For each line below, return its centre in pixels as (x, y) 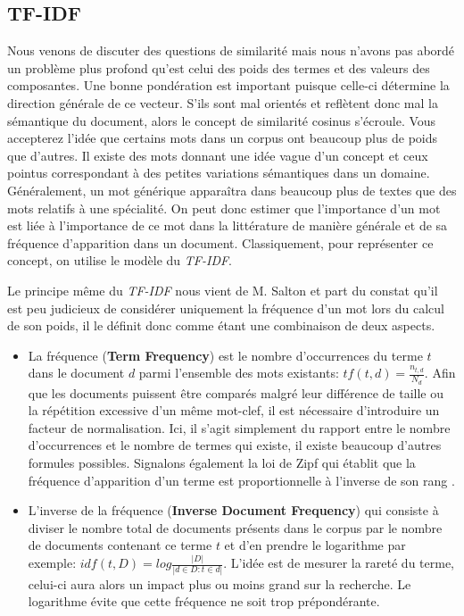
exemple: (52, 563)
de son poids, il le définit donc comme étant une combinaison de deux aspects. (221, 325)
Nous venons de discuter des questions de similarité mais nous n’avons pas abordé (231, 50)
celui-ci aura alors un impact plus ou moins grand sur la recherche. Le (220, 583)
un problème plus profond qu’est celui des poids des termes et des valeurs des (219, 67)
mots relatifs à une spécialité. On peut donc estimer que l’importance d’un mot (224, 208)
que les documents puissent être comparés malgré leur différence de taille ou (236, 392)
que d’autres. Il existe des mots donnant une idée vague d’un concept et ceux (218, 155)
